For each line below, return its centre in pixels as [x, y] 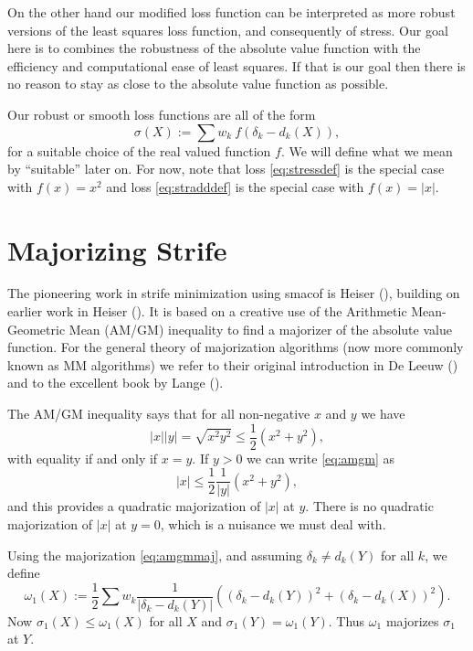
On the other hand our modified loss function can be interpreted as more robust [231, 12]
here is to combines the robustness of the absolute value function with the [214, 48]
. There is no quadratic [369, 506]
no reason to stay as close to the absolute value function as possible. [198, 84]
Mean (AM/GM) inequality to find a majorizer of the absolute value [260, 329]
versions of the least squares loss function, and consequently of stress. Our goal [228, 30]
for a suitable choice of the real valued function [139, 150]
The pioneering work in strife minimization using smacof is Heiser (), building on [234, 293]
